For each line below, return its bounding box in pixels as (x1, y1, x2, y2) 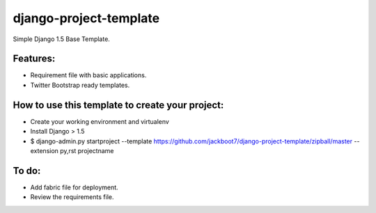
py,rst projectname (60, 146, 114, 155)
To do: (13, 164, 41, 177)
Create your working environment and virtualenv (30, 117, 170, 125)
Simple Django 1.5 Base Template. (13, 35, 111, 43)
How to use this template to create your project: (13, 99, 224, 111)
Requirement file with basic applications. (30, 71, 147, 79)
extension (30, 146, 59, 155)
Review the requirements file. (30, 193, 114, 201)
